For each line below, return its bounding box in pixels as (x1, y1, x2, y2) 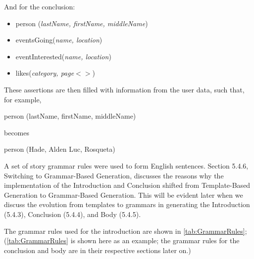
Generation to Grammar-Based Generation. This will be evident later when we (4, 189, 243, 200)
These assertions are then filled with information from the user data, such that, (4, 84, 245, 94)
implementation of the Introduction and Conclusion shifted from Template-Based (4, 180, 251, 190)
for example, (4, 94, 42, 104)
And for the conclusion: (4, 1, 75, 11)
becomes (4, 127, 30, 137)
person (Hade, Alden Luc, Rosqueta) (4, 144, 115, 154)
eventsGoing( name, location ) (15, 35, 102, 45)
